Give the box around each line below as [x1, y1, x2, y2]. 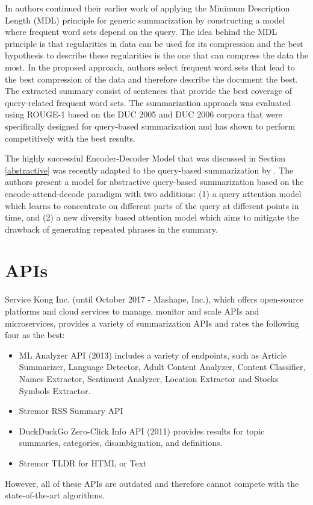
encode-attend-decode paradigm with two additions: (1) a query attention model [5, 187, 302, 199]
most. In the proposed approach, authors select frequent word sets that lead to [5, 60, 295, 73]
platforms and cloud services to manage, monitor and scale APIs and [5, 305, 259, 317]
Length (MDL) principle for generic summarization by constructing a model [5, 13, 285, 26]
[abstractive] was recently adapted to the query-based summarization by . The [5, 163, 294, 176]
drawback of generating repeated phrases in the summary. [5, 222, 218, 235]
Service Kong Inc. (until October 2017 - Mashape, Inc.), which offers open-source [5, 293, 304, 306]
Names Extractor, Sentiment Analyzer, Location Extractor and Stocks [19, 372, 279, 384]
